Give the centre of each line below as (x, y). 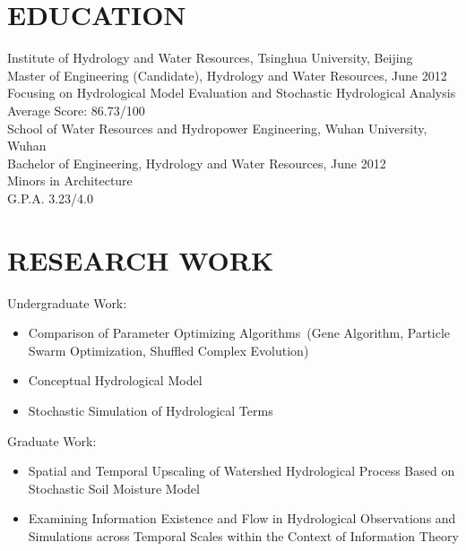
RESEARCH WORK (141, 259)
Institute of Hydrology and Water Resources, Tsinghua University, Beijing (210, 58)
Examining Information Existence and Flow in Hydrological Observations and (242, 518)
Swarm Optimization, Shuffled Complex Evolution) (168, 350)
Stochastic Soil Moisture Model (114, 488)
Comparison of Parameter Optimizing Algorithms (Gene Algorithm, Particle (239, 333)
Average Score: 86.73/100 (76, 110)
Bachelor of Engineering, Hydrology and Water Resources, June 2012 (197, 163)
